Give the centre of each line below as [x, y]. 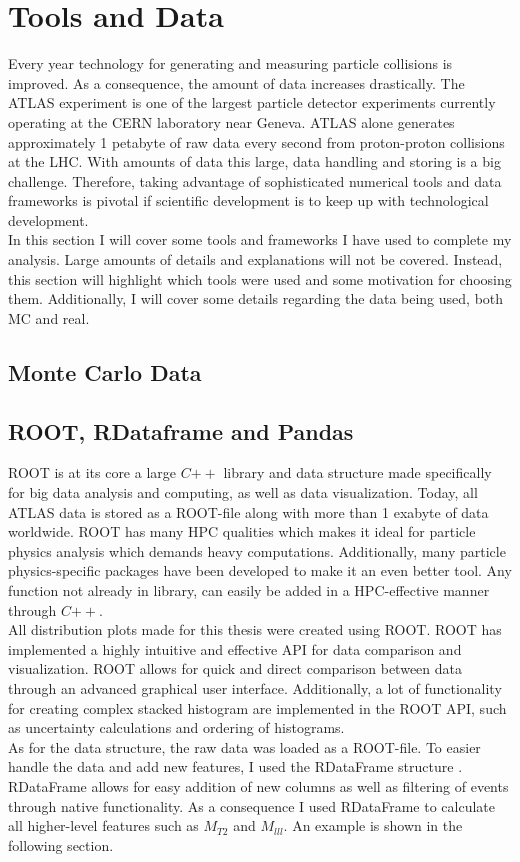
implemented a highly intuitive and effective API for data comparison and [235, 648]
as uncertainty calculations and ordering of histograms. [176, 727]
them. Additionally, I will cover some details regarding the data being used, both [256, 298]
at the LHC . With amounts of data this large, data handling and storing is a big [254, 161]
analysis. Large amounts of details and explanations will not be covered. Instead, [255, 259]
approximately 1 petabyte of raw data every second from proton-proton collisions [256, 141]
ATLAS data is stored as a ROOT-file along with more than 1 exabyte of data [248, 511]
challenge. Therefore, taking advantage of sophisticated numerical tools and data [255, 180]
